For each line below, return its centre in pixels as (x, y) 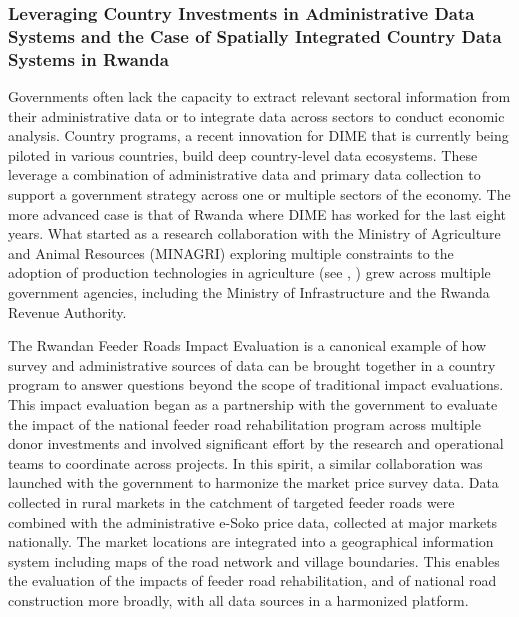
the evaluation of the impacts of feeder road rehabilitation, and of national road (252, 580)
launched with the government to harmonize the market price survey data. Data (253, 482)
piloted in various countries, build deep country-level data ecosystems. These (243, 154)
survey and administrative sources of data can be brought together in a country (252, 364)
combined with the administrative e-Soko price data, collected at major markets (253, 521)
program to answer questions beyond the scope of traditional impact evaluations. (256, 384)
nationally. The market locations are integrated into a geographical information (251, 541)
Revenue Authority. (67, 311)
